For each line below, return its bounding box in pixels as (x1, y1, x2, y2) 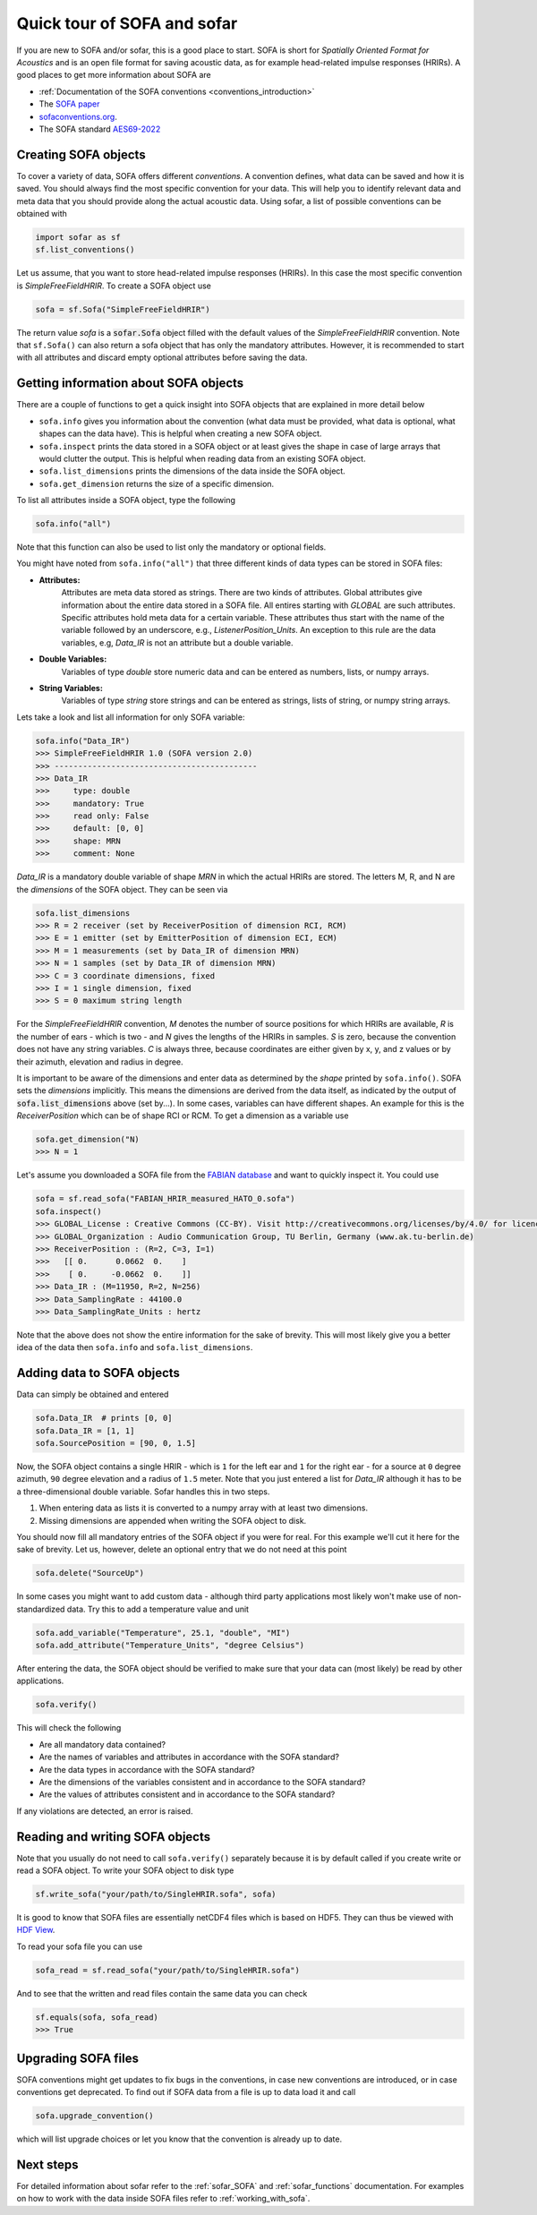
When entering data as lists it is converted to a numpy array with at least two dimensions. (38, 1502, 369, 1513)
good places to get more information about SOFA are (16, 70, 212, 81)
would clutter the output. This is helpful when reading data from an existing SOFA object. (38, 453, 366, 464)
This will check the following (16, 1723, 122, 1733)
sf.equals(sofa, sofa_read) (35, 2012, 158, 2023)
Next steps (16, 2157, 79, 2172)
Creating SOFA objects (16, 147, 147, 162)
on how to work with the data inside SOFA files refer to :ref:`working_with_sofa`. (16, 2194, 311, 2204)
